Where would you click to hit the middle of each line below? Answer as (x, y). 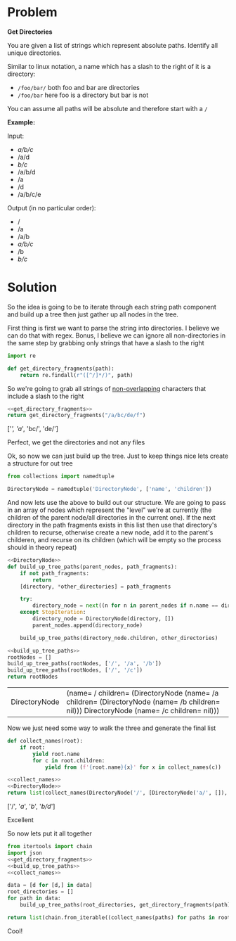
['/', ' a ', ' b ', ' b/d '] (31, 806)
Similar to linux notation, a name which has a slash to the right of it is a (109, 66)
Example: (21, 122)
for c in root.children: (69, 760)
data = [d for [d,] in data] (50, 885)
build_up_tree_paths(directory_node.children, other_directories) (119, 638)
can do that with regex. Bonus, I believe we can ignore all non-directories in (117, 335)
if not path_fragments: (55, 573)
